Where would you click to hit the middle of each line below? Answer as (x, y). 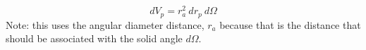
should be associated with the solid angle (94, 38)
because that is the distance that (290, 24)
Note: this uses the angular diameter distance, (105, 24)
